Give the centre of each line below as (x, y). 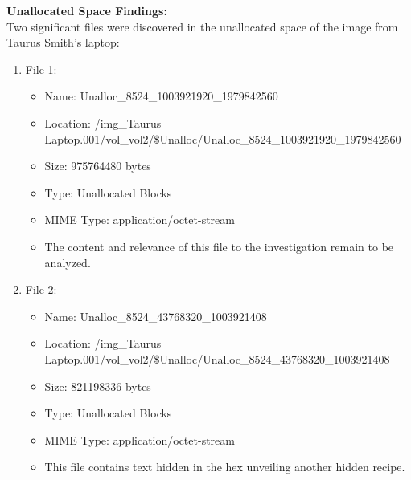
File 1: (41, 69)
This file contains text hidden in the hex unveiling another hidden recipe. (225, 467)
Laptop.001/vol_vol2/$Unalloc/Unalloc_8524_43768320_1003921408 (217, 358)
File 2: (41, 289)
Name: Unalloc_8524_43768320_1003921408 (156, 316)
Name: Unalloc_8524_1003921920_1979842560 (161, 96)
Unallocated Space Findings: (87, 10)
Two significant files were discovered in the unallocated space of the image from (202, 26)
